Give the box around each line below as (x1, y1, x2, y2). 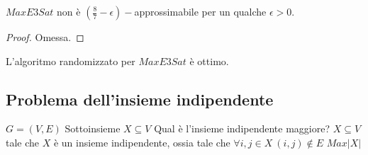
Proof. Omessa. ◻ (6, 30, 84, 44)
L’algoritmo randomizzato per (6, 53, 135, 68)
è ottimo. (189, 53, 229, 68)
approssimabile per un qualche (134, 4, 267, 18)
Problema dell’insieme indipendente (6, 88, 274, 110)
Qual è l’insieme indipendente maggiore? (154, 121, 330, 136)
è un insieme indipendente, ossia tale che (53, 134, 230, 149)
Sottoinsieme (65, 121, 121, 136)
